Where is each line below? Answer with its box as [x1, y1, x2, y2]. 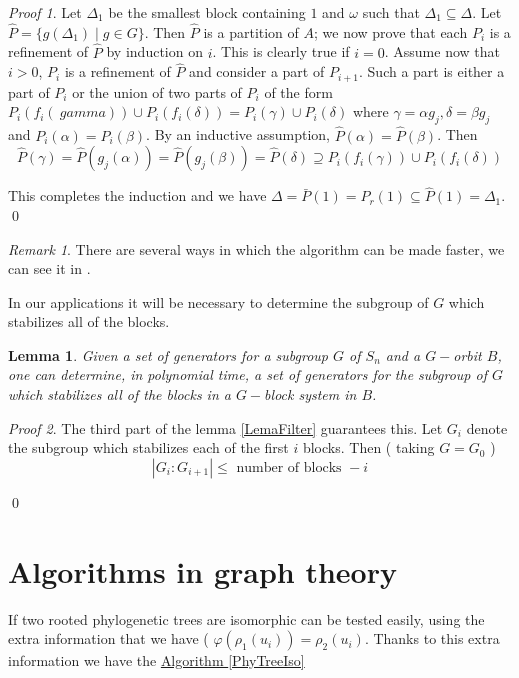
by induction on [106, 41, 203, 62]
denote [466, 417, 508, 438]
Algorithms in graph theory [8, 550, 397, 591]
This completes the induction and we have [8, 185, 267, 206]
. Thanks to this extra [364, 628, 500, 649]
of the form [264, 81, 333, 102]
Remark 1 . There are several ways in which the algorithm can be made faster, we [8, 238, 505, 259]
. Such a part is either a [359, 61, 505, 82]
